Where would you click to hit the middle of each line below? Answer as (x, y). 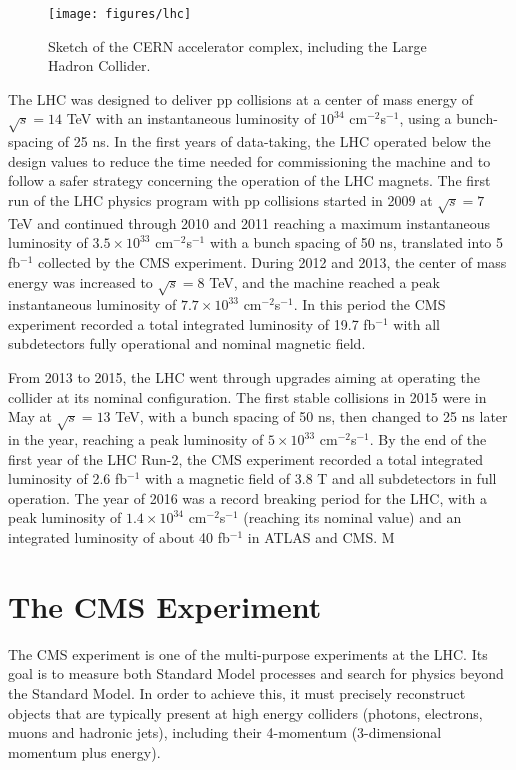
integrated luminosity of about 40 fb (119, 537)
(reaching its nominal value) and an (352, 517)
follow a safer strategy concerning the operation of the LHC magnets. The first (249, 180)
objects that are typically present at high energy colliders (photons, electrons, (245, 712)
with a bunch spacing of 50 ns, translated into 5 (356, 242)
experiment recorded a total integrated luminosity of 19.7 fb (192, 323)
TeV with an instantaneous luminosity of (191, 118)
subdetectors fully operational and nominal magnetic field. (187, 343)
